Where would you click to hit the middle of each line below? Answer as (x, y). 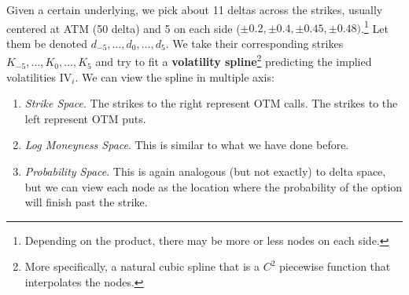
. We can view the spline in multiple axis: (175, 76)
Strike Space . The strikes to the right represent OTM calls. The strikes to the (211, 103)
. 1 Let (375, 27)
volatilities (31, 76)
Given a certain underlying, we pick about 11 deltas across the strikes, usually (195, 9)
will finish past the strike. (86, 202)
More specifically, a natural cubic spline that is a (142, 266)
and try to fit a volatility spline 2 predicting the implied (234, 60)
